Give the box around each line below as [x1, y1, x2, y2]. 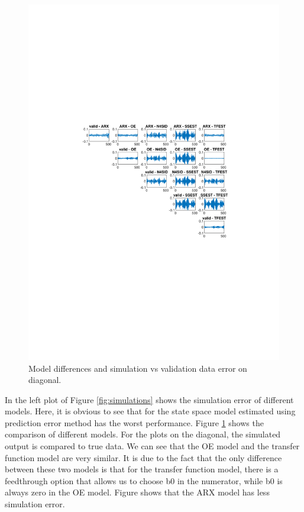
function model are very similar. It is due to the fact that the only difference [5, 451, 282, 463]
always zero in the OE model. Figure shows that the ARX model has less [5, 486, 270, 498]
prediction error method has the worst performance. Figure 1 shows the [5, 416, 264, 429]
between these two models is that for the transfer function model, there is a [5, 463, 279, 475]
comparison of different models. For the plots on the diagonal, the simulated [5, 428, 281, 440]
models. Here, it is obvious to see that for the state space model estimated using [5, 405, 296, 417]
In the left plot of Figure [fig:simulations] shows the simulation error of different [5, 393, 294, 405]
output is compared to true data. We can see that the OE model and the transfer [5, 440, 300, 452]
